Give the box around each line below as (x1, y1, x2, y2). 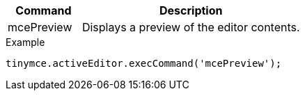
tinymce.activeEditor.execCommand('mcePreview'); (6, 58, 282, 69)
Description (159, 3, 223, 17)
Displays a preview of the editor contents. (81, 20, 300, 34)
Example (6, 36, 45, 48)
